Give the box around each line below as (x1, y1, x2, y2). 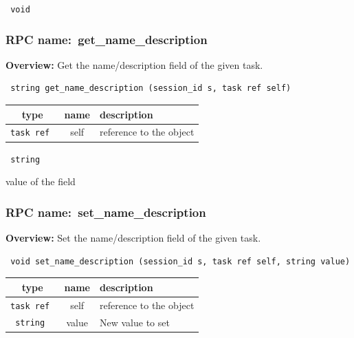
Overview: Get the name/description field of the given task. (5, 57, 263, 72)
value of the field (5, 174, 76, 189)
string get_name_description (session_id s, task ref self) (10, 83, 291, 94)
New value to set (100, 315, 170, 329)
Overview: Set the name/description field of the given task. (5, 231, 261, 245)
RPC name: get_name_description (5, 30, 208, 47)
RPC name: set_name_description (5, 203, 206, 220)
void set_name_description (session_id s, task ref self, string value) (10, 256, 351, 266)
